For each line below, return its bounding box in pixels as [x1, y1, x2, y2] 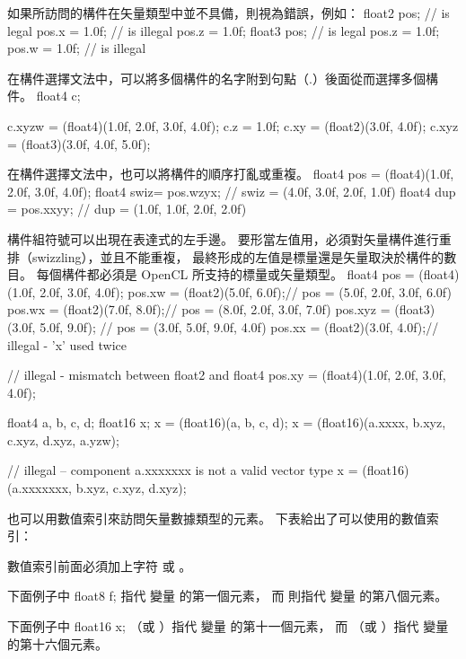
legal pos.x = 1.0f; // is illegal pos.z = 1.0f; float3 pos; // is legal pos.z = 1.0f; [7, 21, 440, 40]
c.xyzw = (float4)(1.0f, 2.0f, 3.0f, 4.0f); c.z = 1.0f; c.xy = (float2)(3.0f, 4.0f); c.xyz [7, 116, 459, 135]
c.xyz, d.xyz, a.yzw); [7, 430, 119, 449]
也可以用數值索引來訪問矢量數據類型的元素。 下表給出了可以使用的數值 [7, 508, 426, 527]
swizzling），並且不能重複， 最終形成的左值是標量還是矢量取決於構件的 [31, 247, 444, 266]
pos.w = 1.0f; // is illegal [7, 39, 146, 57]
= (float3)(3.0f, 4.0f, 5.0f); [7, 134, 151, 153]
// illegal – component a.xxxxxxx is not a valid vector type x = [7, 461, 358, 479]
